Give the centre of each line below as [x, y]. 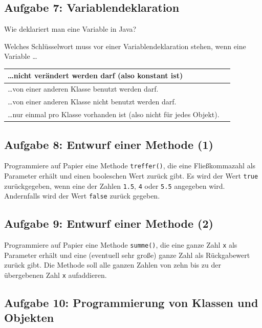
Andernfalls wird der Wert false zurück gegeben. [82, 196]
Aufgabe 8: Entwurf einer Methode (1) [109, 144]
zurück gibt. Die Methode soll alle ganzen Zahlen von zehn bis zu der [113, 265]
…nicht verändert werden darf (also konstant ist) [95, 75]
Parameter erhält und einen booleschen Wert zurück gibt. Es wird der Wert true [131, 175]
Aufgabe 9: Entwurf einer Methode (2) [109, 223]
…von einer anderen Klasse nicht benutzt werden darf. [92, 102]
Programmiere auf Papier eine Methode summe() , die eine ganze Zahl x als [121, 245]
